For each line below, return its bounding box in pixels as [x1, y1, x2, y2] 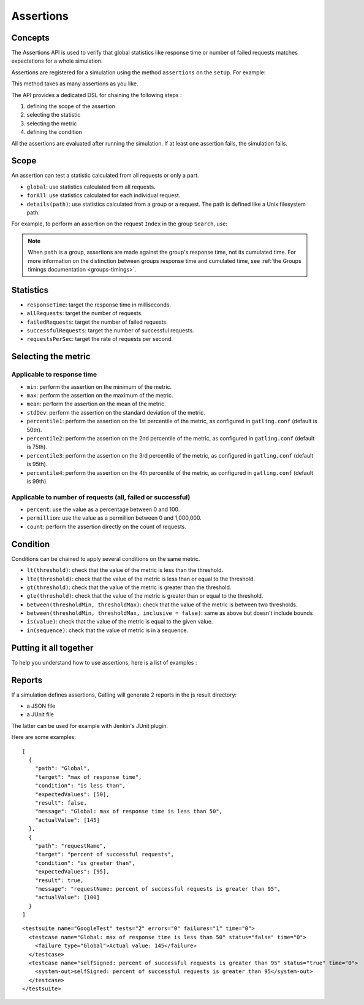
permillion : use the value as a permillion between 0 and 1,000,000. [26, 514, 202, 522]
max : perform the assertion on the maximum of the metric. [26, 392, 173, 399]
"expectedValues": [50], [34, 791, 110, 798]
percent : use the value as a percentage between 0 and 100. [26, 506, 180, 513]
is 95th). [26, 461, 48, 468]
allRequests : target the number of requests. [26, 310, 143, 317]
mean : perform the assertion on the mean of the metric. [26, 400, 167, 408]
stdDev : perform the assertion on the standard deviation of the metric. [26, 409, 205, 416]
